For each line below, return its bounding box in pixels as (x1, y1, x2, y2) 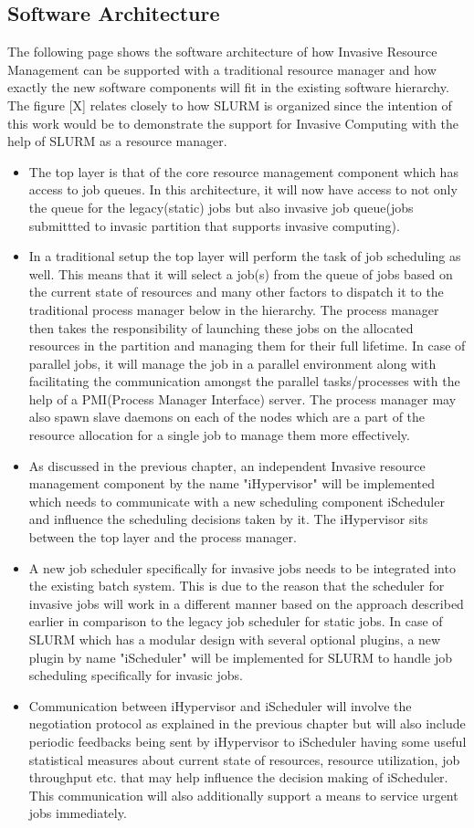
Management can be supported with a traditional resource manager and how (7, 59, 437, 79)
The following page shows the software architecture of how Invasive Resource (7, 42, 437, 61)
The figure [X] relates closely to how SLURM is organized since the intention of (7, 95, 452, 114)
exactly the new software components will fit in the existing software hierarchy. (7, 78, 449, 97)
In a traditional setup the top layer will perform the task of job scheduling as (28, 246, 461, 266)
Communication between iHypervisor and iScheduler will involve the (28, 696, 412, 715)
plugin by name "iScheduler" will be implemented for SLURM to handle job (28, 647, 453, 666)
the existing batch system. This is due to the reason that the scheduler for (28, 576, 445, 595)
